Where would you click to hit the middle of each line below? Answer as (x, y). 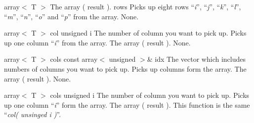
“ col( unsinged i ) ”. (33, 114)
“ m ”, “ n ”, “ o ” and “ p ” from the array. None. (71, 16)
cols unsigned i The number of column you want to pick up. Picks (150, 95)
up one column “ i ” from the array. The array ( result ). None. (97, 42)
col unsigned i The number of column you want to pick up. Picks (148, 33)
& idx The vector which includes (196, 59)
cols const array (74, 59)
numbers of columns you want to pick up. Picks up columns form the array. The (125, 68)
